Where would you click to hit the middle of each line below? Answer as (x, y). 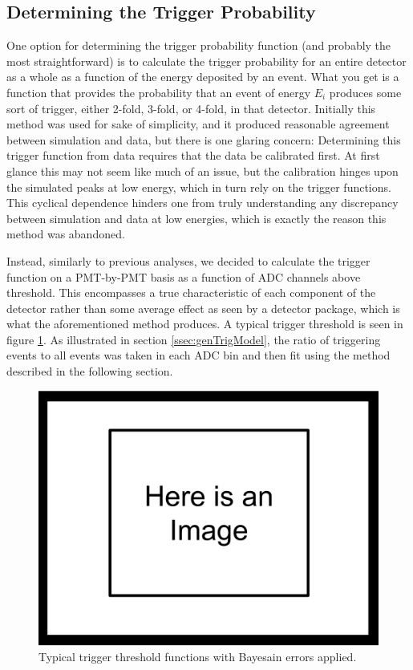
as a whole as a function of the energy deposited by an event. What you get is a (203, 77)
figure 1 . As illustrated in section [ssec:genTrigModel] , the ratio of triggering (194, 339)
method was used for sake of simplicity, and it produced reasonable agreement (198, 124)
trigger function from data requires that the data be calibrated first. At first (193, 155)
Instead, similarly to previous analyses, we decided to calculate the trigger (188, 260)
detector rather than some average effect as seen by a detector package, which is (203, 308)
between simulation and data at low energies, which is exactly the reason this (196, 218)
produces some (365, 92)
